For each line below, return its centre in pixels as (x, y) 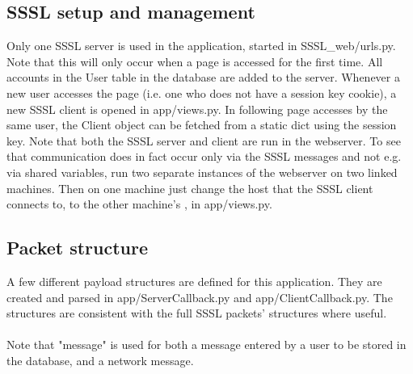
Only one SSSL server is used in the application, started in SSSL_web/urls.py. (201, 46)
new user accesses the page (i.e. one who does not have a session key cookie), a (202, 92)
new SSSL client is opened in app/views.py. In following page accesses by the (197, 109)
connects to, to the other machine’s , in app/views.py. (139, 204)
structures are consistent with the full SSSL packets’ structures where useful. (197, 313)
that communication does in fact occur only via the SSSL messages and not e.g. (204, 156)
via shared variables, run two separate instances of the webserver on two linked (202, 172)
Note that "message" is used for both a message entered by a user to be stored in (206, 345)
